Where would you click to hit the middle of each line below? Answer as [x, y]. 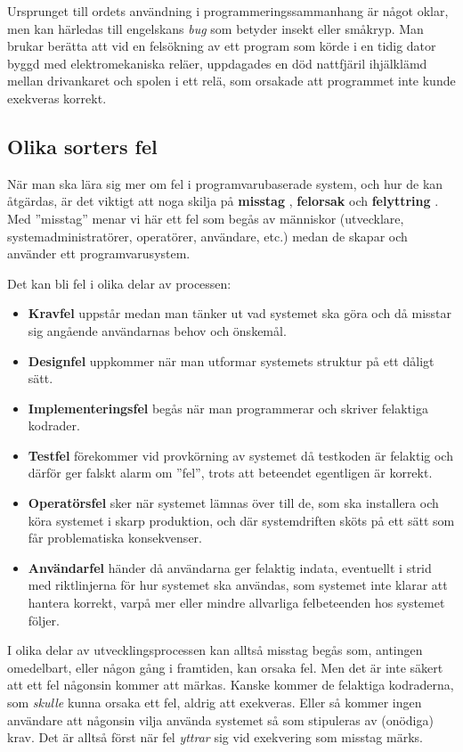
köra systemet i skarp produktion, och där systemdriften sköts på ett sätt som [241, 520]
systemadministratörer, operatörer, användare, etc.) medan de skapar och [207, 236]
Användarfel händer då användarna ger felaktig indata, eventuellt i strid [230, 567]
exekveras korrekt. [57, 98]
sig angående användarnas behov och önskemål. [157, 330]
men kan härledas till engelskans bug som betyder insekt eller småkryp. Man [215, 28]
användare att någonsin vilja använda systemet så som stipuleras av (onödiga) [220, 719]
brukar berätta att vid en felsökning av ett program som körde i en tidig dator [222, 46]
